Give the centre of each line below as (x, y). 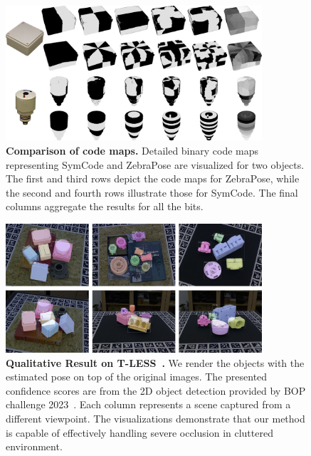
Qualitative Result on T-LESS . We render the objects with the (155, 362)
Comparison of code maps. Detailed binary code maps (132, 150)
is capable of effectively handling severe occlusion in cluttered (139, 432)
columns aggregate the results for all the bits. (105, 206)
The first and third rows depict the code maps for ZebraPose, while (153, 178)
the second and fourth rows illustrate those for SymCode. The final (152, 192)
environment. (34, 446)
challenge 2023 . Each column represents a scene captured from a (148, 404)
